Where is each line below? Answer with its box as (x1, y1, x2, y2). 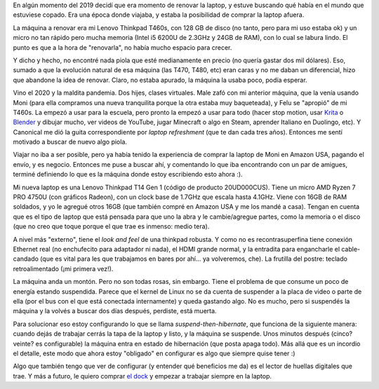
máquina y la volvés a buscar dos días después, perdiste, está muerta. (13, 307, 217, 315)
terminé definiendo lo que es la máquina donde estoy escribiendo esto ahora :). (13, 170, 243, 179)
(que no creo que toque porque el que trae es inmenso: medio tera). (13, 222, 210, 231)
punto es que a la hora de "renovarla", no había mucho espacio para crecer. (13, 43, 232, 52)
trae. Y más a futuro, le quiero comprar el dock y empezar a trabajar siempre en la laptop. (13, 371, 272, 380)
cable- (341, 245, 361, 253)
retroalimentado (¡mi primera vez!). (13, 264, 114, 273)
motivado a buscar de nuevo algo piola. (13, 137, 128, 146)
